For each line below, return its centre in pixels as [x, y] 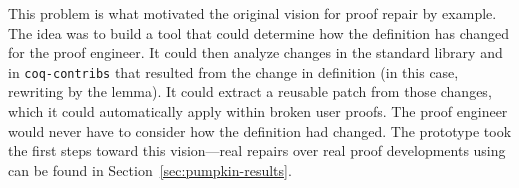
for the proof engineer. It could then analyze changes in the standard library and [255, 52]
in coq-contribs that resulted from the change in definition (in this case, [233, 71]
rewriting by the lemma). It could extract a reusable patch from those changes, [250, 91]
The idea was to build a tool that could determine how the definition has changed [259, 32]
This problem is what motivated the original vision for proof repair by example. [252, 13]
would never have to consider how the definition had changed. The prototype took [260, 130]
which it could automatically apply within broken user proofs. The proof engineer [258, 111]
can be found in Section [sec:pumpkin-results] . [150, 169]
